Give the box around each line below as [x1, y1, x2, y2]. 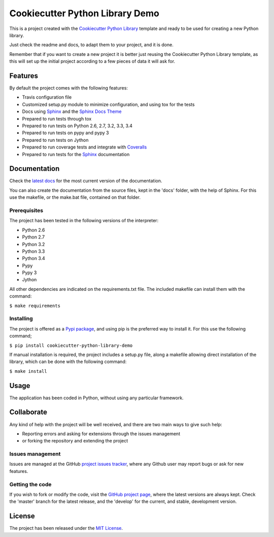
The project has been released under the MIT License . [9, 525, 123, 531]
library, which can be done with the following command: [9, 359, 127, 365]
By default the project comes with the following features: [9, 85, 128, 91]
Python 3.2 [22, 241, 45, 247]
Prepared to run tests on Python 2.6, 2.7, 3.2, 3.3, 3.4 [22, 123, 133, 129]
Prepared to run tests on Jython [22, 137, 89, 143]
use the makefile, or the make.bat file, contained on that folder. [9, 194, 141, 200]
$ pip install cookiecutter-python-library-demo [9, 342, 133, 348]
